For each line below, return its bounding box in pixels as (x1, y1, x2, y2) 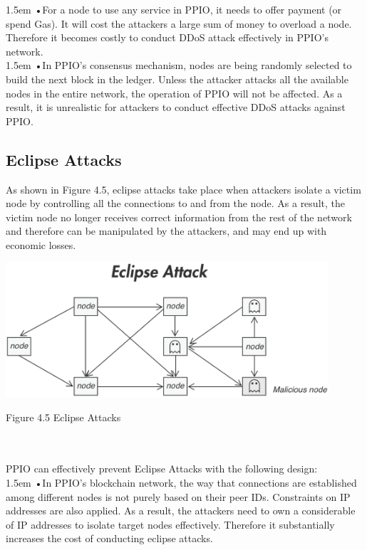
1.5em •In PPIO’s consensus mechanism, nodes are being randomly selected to (6, 58, 352, 73)
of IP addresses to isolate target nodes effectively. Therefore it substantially (6, 517, 335, 532)
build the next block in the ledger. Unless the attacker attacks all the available (6, 71, 348, 86)
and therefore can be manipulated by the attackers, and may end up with (6, 223, 327, 238)
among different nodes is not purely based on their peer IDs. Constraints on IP (6, 489, 351, 504)
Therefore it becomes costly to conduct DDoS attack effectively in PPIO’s (6, 30, 329, 45)
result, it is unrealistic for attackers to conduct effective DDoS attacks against (6, 100, 346, 115)
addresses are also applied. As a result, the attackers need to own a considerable (6, 503, 356, 518)
